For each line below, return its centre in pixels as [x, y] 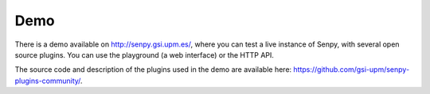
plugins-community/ [48, 81]
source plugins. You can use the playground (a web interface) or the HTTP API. [145, 55]
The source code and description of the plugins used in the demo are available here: [153, 70]
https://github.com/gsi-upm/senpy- [352, 70]
